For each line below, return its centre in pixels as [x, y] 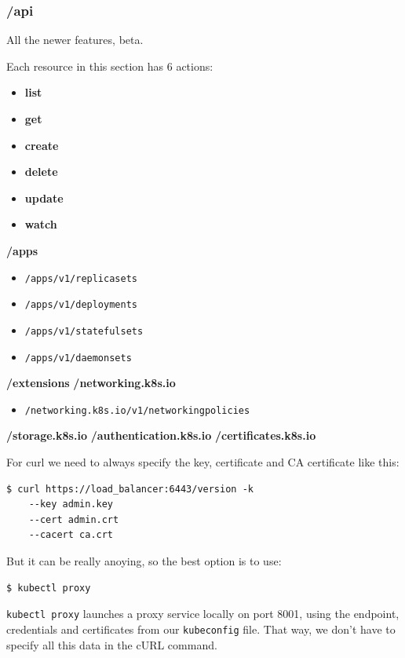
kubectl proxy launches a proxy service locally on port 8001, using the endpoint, [203, 614]
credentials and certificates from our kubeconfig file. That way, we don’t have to [201, 629]
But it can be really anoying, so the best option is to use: [144, 561]
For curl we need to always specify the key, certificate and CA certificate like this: [203, 462]
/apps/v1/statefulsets [84, 331]
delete [41, 172]
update [44, 197]
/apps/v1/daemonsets [78, 358]
